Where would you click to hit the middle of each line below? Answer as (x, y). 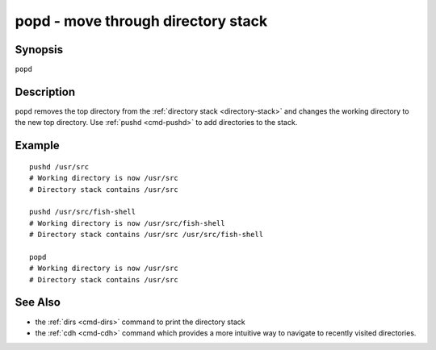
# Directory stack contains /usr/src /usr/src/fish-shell (147, 235)
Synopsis (39, 50)
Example (37, 146)
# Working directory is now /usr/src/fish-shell (127, 223)
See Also (38, 302)
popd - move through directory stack (141, 21)
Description (45, 92)
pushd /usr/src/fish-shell (83, 212)
